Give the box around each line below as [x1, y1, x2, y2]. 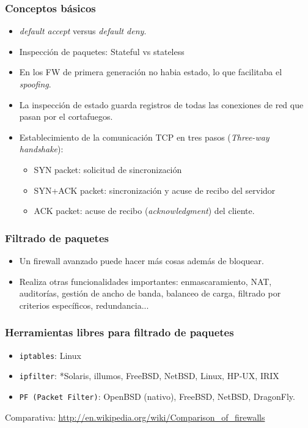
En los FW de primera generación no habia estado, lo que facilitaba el [19, 65, 282, 78]
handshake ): [19, 142, 64, 155]
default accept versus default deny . [19, 24, 147, 37]
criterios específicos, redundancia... [19, 298, 149, 311]
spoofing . [19, 78, 51, 90]
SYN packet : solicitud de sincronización [34, 163, 182, 175]
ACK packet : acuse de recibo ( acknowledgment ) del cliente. [34, 204, 255, 217]
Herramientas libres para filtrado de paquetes [5, 325, 234, 340]
